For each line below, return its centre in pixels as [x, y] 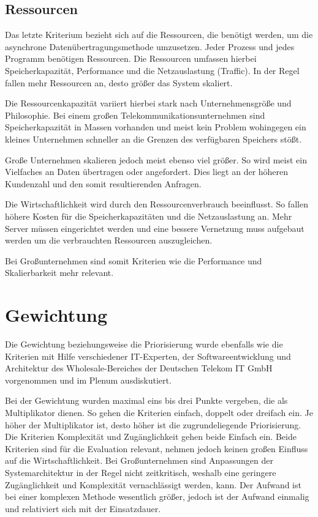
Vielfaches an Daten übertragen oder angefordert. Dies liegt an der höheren [147, 172]
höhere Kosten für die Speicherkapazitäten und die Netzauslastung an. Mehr [149, 216]
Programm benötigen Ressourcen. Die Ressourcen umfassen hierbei [131, 58]
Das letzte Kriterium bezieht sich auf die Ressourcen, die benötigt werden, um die [159, 35]
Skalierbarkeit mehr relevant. [59, 273]
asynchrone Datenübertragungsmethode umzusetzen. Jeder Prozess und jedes [150, 46]
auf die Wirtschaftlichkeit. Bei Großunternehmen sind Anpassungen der [139, 460]
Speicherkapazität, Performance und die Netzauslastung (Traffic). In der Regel [152, 70]
